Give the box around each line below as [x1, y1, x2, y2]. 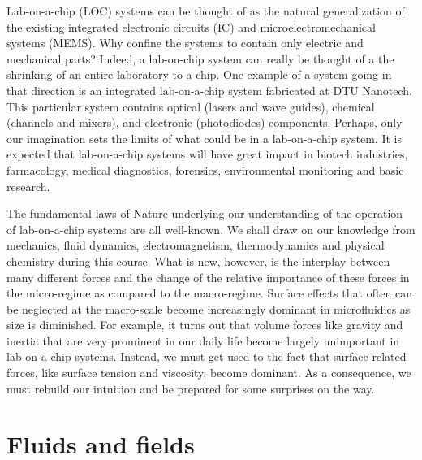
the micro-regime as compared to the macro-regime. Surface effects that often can [6, 284, 413, 302]
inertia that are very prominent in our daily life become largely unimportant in [6, 332, 400, 349]
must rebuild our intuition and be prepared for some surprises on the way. [6, 380, 375, 397]
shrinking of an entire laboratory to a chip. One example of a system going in [6, 66, 392, 83]
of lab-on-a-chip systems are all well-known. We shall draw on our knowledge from [6, 220, 416, 237]
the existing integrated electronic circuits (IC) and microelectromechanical [6, 18, 376, 35]
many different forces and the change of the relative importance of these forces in [6, 268, 410, 285]
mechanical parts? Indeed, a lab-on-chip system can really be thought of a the [6, 50, 394, 67]
